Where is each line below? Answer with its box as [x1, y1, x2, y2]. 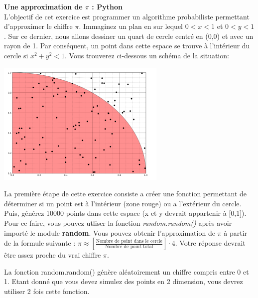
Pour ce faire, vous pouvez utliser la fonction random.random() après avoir [4, 217, 232, 228]
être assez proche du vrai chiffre [4, 250, 101, 260]
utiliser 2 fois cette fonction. [4, 286, 90, 296]
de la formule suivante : [4, 238, 76, 248]
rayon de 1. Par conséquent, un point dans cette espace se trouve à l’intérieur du [4, 40, 250, 51]
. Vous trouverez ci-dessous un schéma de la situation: [65, 50, 229, 60]
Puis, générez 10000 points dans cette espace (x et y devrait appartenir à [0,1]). [4, 208, 247, 218]
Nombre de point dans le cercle [96, 238, 162, 244]
